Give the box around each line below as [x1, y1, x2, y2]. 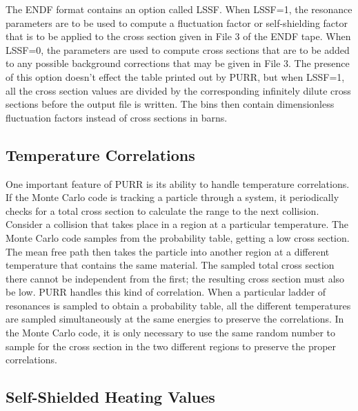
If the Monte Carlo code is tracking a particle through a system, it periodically [6, 190, 339, 204]
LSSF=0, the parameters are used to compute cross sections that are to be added [6, 42, 350, 57]
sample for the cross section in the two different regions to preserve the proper [6, 338, 337, 353]
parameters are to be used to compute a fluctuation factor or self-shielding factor [6, 15, 348, 30]
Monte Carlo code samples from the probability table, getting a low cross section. [6, 230, 350, 245]
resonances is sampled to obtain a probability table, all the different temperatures [6, 298, 351, 312]
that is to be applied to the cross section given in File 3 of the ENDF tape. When [6, 29, 351, 44]
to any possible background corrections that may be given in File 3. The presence [6, 56, 350, 70]
